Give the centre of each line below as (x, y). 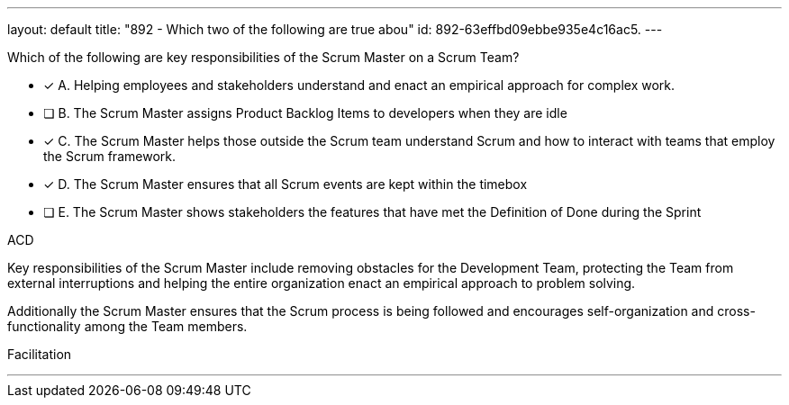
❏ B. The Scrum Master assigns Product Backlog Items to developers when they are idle (305, 113)
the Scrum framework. (109, 156)
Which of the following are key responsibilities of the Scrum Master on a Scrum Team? (263, 57)
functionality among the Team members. (127, 326)
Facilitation (40, 354)
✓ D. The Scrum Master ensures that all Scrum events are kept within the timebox (286, 184)
